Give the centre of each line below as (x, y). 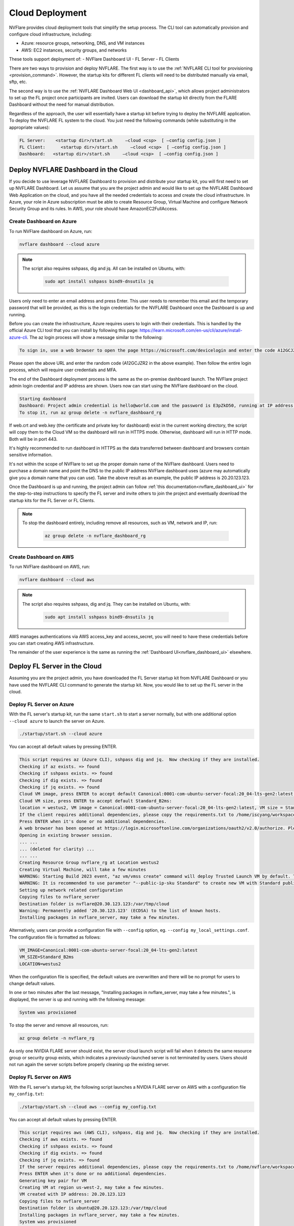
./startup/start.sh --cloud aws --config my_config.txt (88, 1107)
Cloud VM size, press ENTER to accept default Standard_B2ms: (96, 801)
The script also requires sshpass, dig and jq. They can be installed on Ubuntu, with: (106, 604)
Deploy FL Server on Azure (42, 704)
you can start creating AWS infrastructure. (52, 643)
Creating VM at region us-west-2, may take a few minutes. (92, 1188)
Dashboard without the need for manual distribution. (62, 104)
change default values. (32, 983)
